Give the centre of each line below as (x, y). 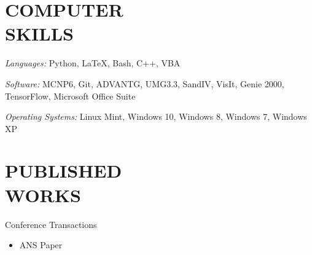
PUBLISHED (64, 171)
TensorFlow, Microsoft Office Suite (70, 96)
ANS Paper (41, 245)
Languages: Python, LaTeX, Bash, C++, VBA (93, 63)
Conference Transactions (51, 224)
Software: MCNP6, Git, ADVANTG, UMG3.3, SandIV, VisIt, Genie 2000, (145, 83)
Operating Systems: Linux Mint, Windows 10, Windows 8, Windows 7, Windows (156, 116)
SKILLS (39, 33)
